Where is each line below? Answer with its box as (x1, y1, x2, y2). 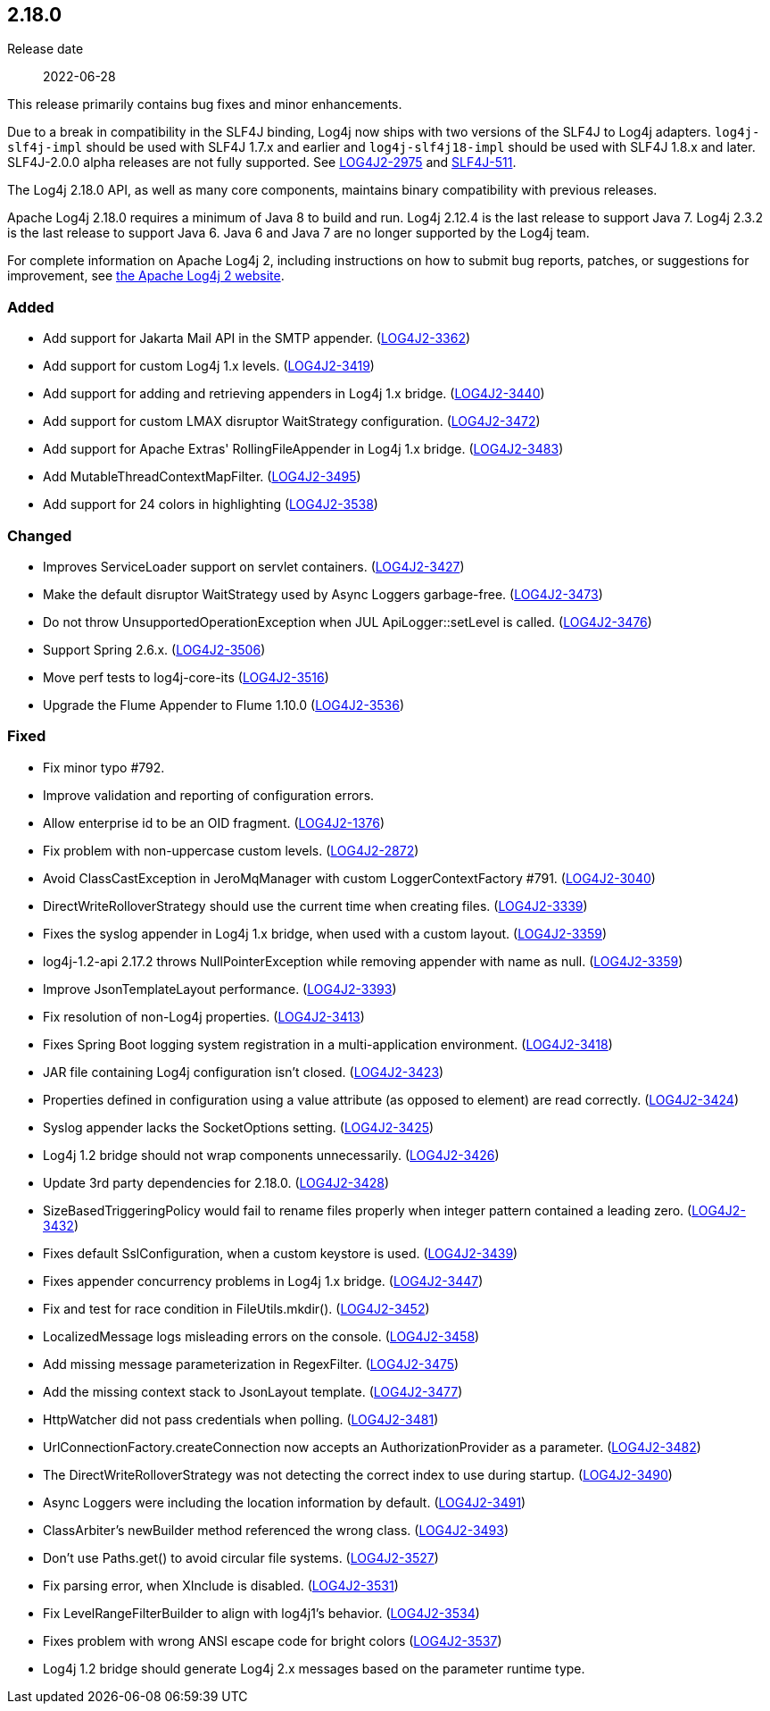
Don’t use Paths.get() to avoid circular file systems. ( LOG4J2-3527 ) (43, 1549, 439, 1565)
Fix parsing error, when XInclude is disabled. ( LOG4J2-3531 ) (43, 1577, 399, 1593)
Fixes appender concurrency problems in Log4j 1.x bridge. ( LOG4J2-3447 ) (43, 1273, 484, 1289)
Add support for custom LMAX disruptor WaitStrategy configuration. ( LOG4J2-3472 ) (43, 413, 541, 430)
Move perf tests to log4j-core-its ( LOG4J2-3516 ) (43, 669, 329, 685)
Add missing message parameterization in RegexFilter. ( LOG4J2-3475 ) (43, 1356, 460, 1372)
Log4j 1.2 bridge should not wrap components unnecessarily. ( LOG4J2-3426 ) (43, 1147, 500, 1163)
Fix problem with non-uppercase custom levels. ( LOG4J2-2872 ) (43, 842, 419, 858)
